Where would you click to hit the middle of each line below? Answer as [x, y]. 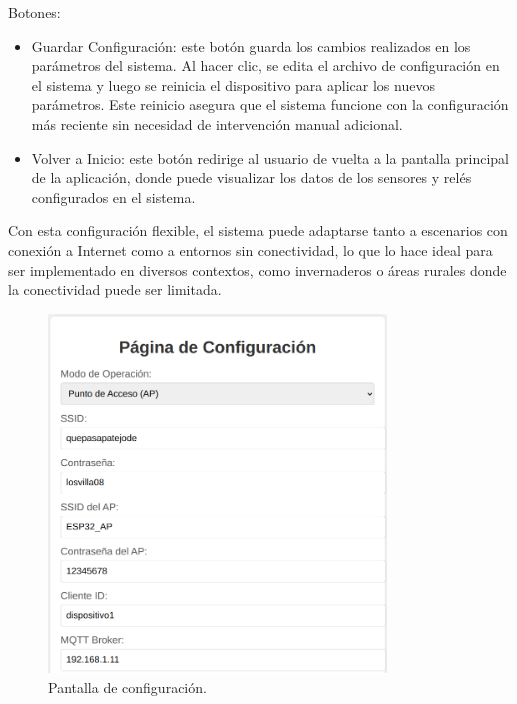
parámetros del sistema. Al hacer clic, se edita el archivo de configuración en [265, 65]
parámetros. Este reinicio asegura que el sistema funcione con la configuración [270, 104]
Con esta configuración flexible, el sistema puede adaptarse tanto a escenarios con [258, 230]
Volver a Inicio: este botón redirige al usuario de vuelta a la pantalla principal [270, 157]
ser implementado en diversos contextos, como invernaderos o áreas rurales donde [257, 269]
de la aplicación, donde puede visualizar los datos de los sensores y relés [251, 177]
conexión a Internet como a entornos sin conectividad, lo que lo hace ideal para [250, 249]
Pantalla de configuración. [127, 687]
